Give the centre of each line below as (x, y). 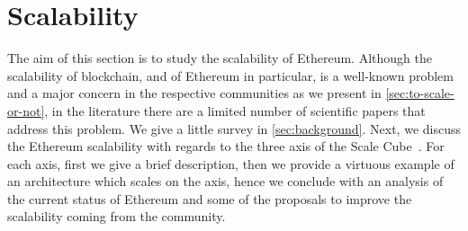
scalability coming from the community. (117, 216)
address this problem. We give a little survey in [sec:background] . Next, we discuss (234, 128)
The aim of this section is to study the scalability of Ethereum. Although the (220, 58)
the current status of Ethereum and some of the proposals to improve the (210, 198)
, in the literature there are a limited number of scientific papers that (235, 110)
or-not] (26, 110)
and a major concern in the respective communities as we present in (194, 93)
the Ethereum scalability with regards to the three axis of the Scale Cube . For (226, 146)
